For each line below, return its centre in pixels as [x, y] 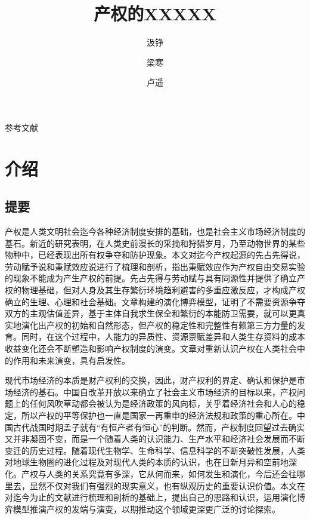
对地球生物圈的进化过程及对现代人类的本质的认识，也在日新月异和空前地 [147, 462]
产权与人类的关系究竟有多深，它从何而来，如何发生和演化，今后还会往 [159, 473]
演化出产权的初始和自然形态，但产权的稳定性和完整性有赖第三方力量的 [159, 325]
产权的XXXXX [155, 13]
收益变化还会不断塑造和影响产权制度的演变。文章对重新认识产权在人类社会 [151, 348]
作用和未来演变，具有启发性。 [71, 360]
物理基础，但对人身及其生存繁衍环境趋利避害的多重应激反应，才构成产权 [163, 290]
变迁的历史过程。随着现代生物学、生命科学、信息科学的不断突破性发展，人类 [155, 450]
